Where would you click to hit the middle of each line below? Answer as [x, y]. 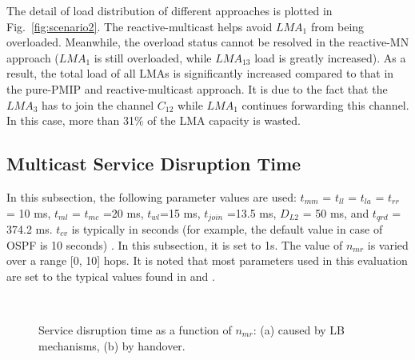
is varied [388, 244]
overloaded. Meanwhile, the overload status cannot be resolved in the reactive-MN [208, 42]
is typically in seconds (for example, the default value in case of [227, 229]
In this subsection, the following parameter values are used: [152, 196]
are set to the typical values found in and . [111, 276]
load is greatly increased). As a [330, 57]
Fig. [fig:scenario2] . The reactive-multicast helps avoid [140, 26]
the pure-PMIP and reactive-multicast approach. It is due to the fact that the [197, 88]
